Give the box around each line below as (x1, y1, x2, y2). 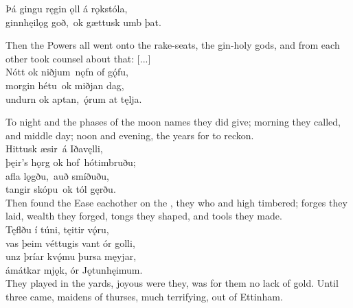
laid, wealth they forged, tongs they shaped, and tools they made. (5, 209, 282, 223)
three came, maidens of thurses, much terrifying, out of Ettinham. (5, 289, 283, 303)
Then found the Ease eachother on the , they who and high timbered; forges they (5, 195, 348, 209)
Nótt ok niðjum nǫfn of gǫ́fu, (5, 64, 128, 79)
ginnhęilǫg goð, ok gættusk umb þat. (5, 14, 161, 29)
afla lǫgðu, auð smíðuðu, (5, 168, 109, 182)
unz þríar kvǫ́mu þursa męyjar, (5, 249, 137, 263)
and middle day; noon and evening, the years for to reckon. (5, 128, 254, 142)
